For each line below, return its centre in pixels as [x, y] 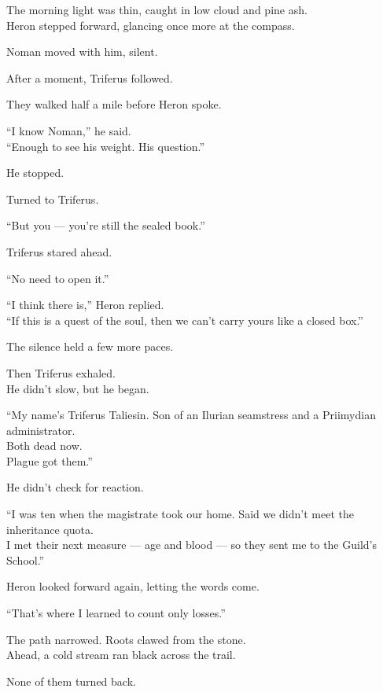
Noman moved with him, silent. [82, 52]
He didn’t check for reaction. [75, 487]
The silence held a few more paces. [90, 346]
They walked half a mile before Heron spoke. [114, 104]
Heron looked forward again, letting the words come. [133, 586]
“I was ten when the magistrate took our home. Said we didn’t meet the [180, 514]
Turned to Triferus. [53, 199]
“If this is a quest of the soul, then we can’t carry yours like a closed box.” [185, 320]
